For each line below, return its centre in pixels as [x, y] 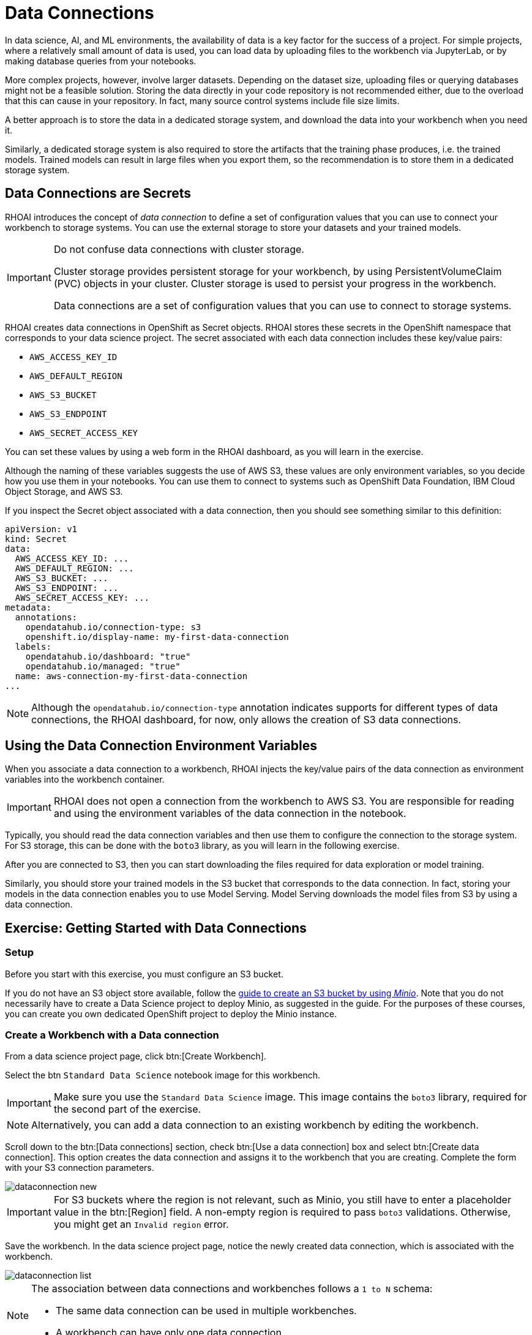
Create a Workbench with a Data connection [112, 1035]
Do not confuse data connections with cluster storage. [179, 249]
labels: [33, 646]
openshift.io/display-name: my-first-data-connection [157, 637]
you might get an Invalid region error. [141, 1224]
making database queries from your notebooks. [101, 61]
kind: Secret [36, 539]
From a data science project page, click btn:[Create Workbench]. [136, 1056]
